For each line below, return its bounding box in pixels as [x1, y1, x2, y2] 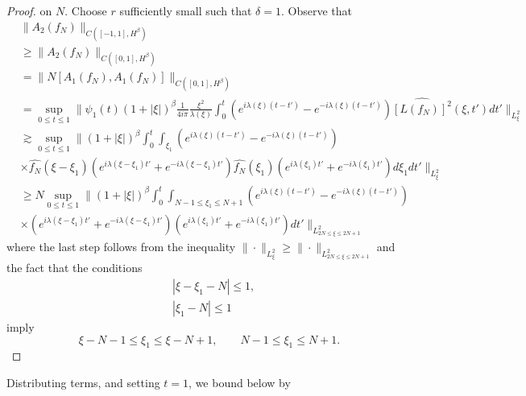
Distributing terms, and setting [6, 374, 160, 391]
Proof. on [6, 2, 52, 19]
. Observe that [280, 2, 352, 19]
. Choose [64, 2, 107, 19]
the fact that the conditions [6, 259, 143, 276]
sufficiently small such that [119, 2, 252, 19]
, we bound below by [188, 374, 291, 391]
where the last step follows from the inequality [6, 238, 236, 255]
